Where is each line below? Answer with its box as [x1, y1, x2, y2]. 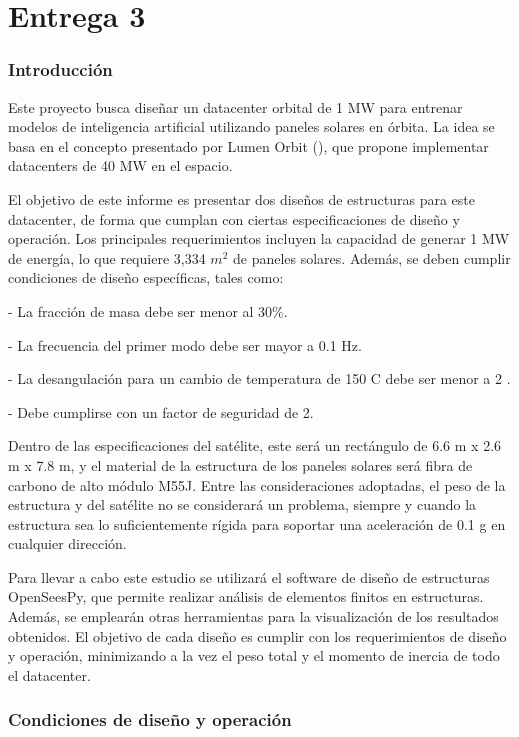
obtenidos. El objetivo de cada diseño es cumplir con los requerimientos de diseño [8, 625, 507, 646]
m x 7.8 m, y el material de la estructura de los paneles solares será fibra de [8, 454, 473, 475]
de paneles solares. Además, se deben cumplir [232, 247, 511, 268]
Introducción [8, 57, 113, 82]
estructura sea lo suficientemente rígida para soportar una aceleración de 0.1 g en [8, 513, 506, 534]
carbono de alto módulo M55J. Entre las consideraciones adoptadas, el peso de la [8, 474, 506, 495]
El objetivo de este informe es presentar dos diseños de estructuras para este [8, 188, 475, 209]
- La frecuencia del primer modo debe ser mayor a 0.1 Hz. [8, 334, 362, 355]
